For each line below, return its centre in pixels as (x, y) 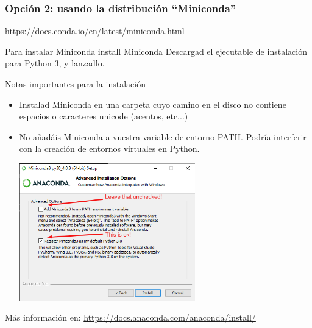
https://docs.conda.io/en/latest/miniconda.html (95, 31)
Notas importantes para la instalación (75, 84)
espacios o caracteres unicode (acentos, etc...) (104, 116)
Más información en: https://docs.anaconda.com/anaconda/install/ (130, 317)
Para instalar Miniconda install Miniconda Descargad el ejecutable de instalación (156, 51)
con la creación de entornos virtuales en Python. (109, 148)
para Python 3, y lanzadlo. (55, 63)
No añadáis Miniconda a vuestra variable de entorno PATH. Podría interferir (163, 136)
